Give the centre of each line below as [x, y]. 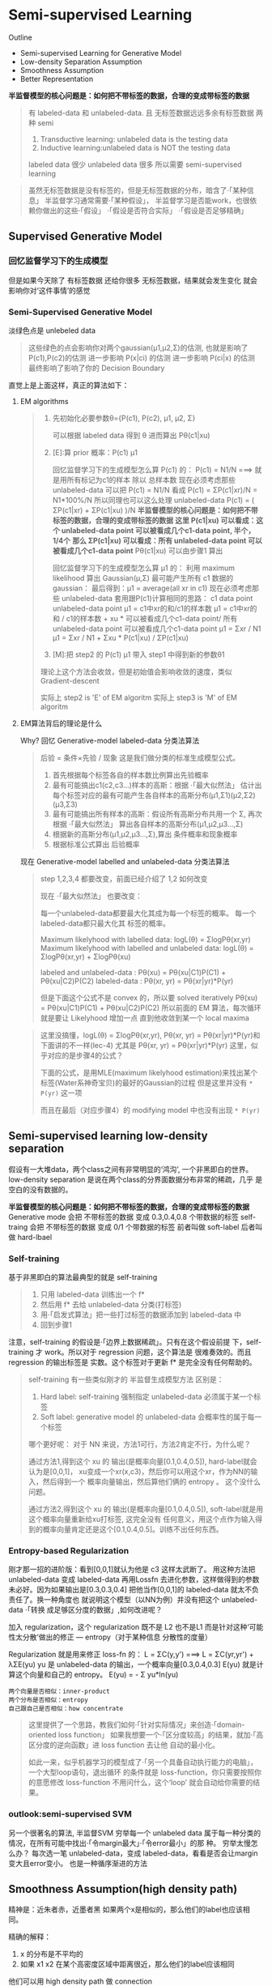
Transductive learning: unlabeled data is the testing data [134, 139]
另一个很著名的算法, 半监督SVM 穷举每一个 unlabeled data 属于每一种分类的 [135, 1833]
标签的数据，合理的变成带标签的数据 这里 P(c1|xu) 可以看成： [154, 520]
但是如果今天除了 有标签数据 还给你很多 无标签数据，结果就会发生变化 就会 [133, 280]
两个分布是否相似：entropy [49, 1700]
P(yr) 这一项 [61, 1093]
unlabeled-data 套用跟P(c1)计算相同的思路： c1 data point [157, 598]
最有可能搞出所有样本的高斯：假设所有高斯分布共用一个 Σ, [149, 814]
